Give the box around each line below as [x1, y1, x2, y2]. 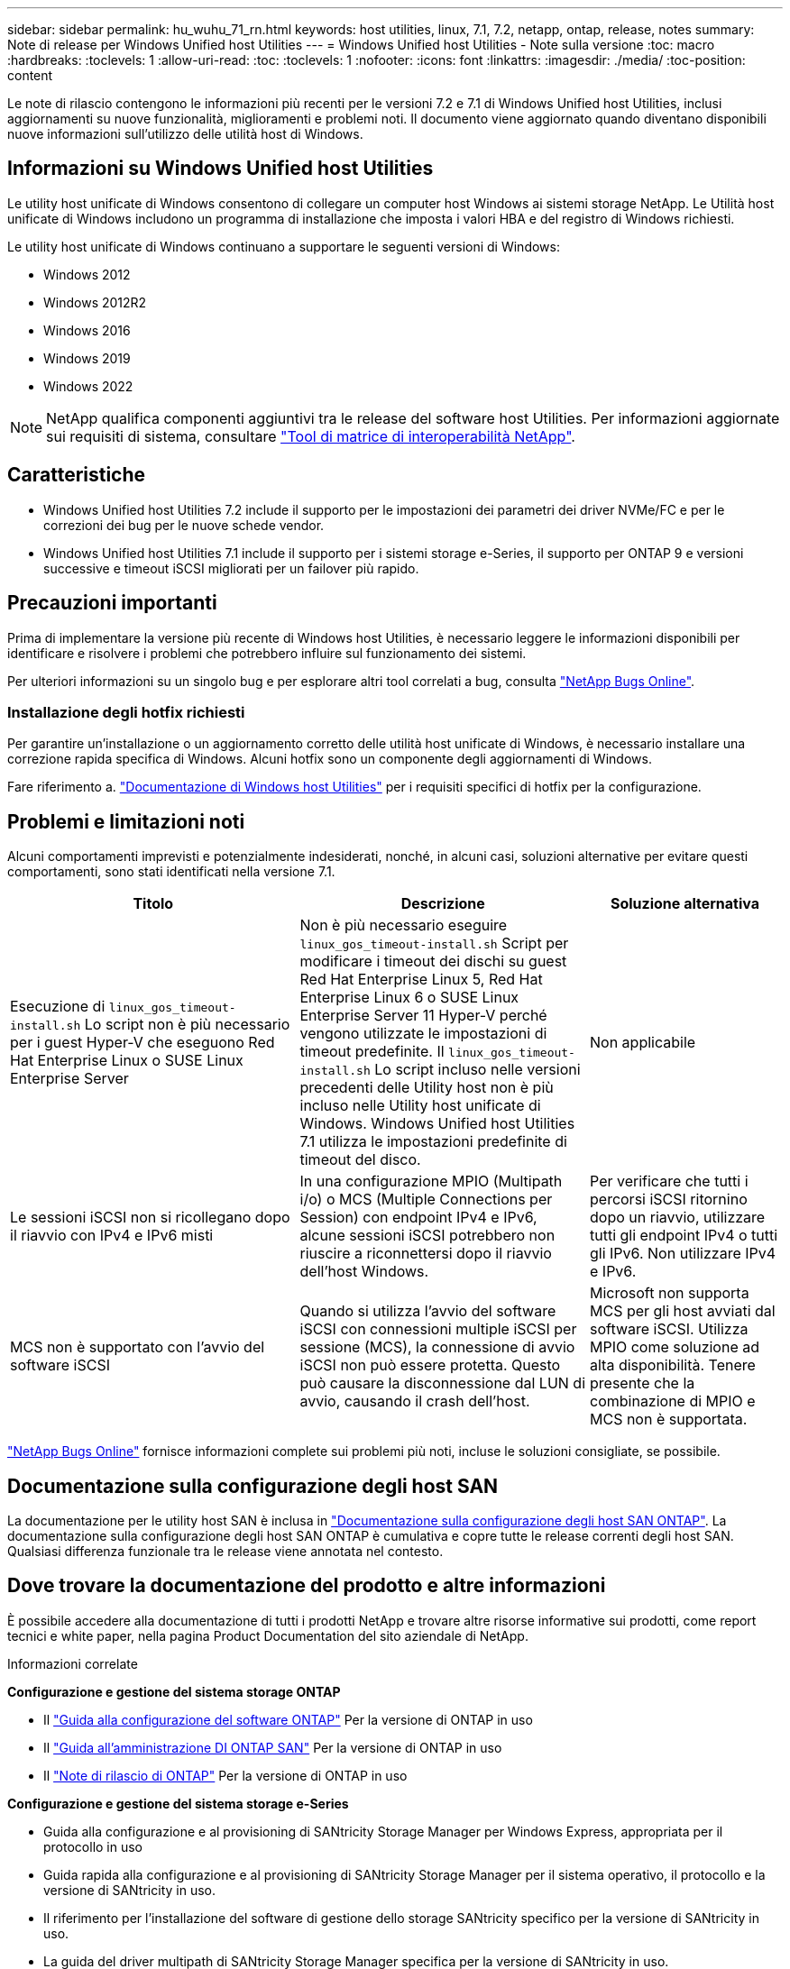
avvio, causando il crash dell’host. [299, 1392, 530, 1411]
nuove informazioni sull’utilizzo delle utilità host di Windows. [7, 126, 363, 142]
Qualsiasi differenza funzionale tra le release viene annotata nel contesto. [7, 1543, 444, 1559]
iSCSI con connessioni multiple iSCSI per [299, 1320, 577, 1339]
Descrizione [400, 894, 485, 913]
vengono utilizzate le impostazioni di [299, 1024, 547, 1043]
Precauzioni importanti [7, 591, 217, 615]
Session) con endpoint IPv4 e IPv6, [299, 1208, 537, 1227]
